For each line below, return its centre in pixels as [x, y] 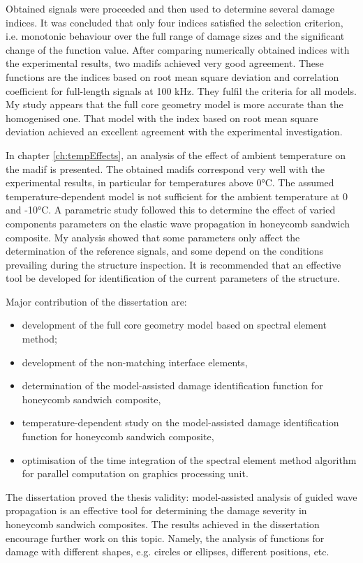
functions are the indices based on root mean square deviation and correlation [172, 76]
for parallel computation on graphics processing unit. [135, 473]
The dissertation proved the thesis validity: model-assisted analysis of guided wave [181, 496]
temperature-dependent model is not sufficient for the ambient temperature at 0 [177, 196]
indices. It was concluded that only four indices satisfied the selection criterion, [175, 22]
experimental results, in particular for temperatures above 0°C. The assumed [170, 182]
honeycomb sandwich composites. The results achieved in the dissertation [163, 524]
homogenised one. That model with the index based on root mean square [162, 118]
